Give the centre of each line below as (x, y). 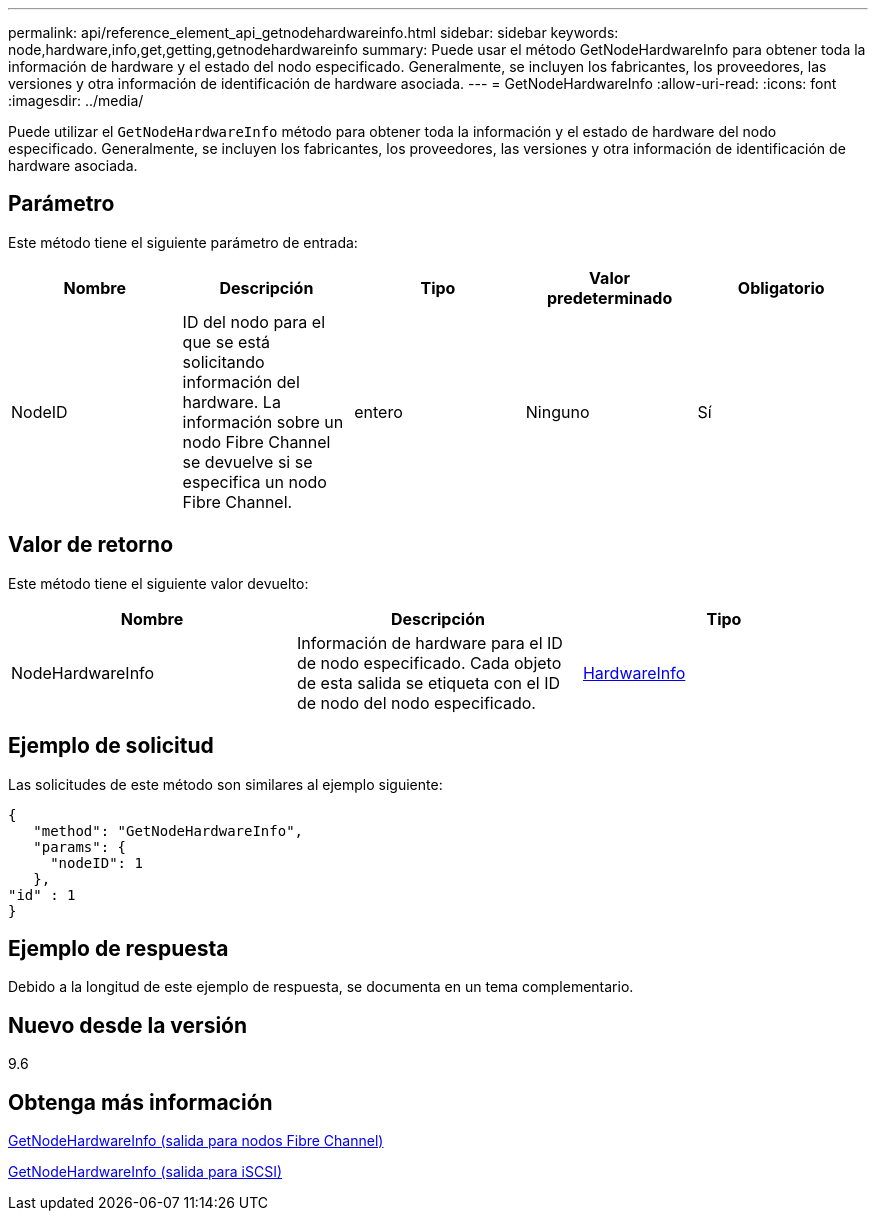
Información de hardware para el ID (429, 642)
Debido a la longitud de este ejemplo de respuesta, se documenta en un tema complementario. (321, 987)
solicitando (223, 361)
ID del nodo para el (254, 321)
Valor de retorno (91, 545)
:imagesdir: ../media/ (76, 100)
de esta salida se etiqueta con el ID (428, 682)
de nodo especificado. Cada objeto (429, 662)
